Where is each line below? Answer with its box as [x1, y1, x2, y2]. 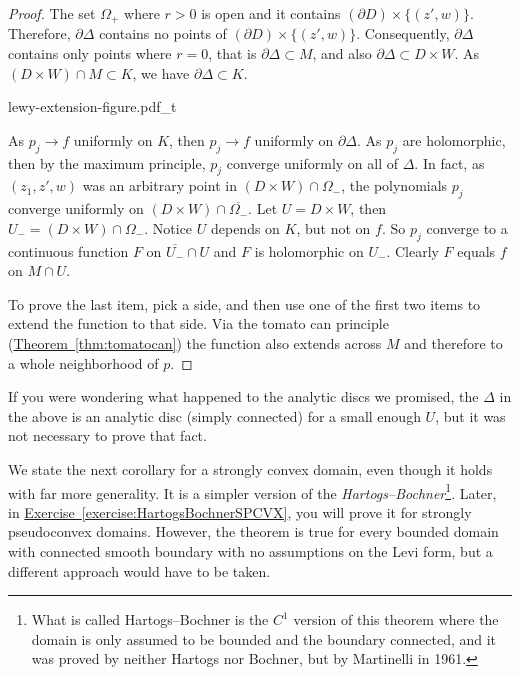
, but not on [296, 217, 371, 238]
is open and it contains [201, 3, 341, 23]
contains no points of [99, 23, 227, 44]
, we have [132, 62, 190, 83]
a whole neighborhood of [8, 352, 159, 373]
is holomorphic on [254, 240, 364, 261]
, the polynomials [341, 175, 448, 196]
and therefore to [404, 332, 503, 353]
